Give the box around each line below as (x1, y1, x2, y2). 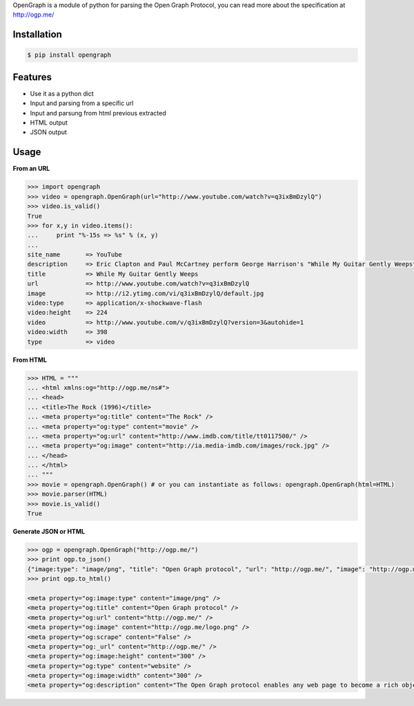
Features (12, 71, 52, 83)
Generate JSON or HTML (12, 528, 86, 536)
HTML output (30, 118, 68, 127)
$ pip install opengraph (27, 51, 112, 59)
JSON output (30, 128, 67, 136)
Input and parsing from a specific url (30, 99, 134, 107)
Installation (12, 28, 62, 41)
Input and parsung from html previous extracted (30, 109, 167, 117)
